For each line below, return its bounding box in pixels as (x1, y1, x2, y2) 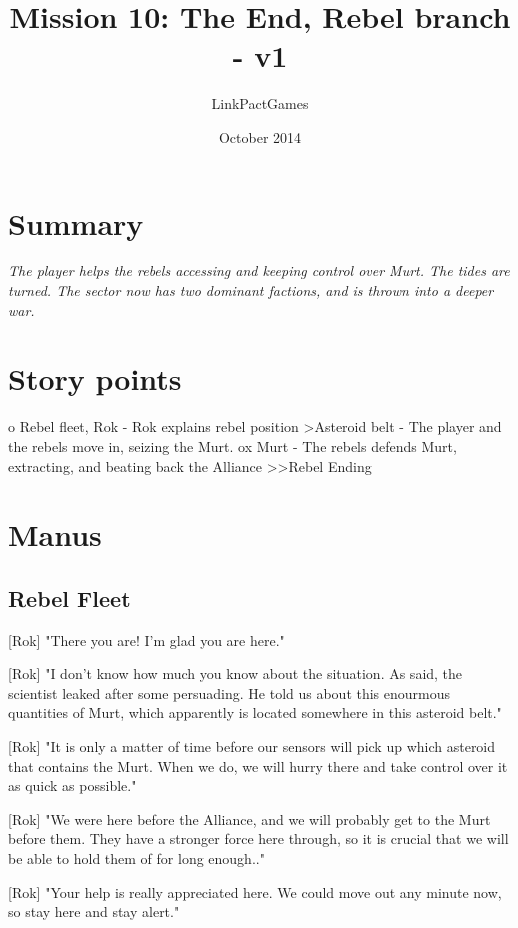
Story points (8, 358, 182, 399)
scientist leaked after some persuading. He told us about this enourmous (8, 682, 451, 703)
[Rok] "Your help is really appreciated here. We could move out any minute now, (8, 881, 502, 902)
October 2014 (218, 126, 302, 147)
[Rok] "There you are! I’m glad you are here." (8, 629, 285, 650)
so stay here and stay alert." (8, 901, 180, 922)
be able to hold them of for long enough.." (8, 848, 265, 869)
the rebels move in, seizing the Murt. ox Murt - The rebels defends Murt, (8, 435, 457, 456)
